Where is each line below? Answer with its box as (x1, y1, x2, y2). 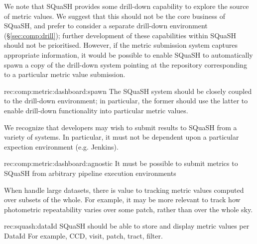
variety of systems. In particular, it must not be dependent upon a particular (4, 132, 239, 142)
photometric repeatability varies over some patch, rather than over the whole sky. (4, 204, 253, 214)
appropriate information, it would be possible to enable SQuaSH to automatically (4, 49, 253, 60)
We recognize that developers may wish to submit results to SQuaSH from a (4, 122, 237, 132)
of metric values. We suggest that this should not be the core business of (4, 10, 225, 21)
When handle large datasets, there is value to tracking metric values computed (4, 184, 244, 195)
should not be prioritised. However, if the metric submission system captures (4, 40, 238, 50)
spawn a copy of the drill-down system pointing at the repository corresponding (4, 59, 247, 70)
